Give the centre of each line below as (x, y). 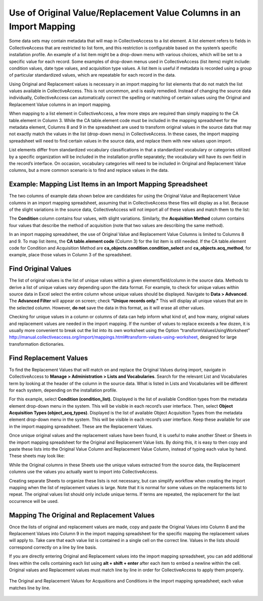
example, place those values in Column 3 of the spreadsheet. (70, 255)
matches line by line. (30, 588)
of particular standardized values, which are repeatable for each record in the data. (93, 75)
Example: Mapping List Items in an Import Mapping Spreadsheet (108, 184)
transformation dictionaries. (37, 344)
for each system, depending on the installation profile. (63, 390)
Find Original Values (40, 269)
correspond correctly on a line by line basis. (53, 547)
